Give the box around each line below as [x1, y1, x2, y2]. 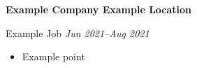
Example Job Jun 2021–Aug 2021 [6, 25, 149, 40]
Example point [22, 49, 85, 64]
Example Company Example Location [6, 2, 192, 16]
